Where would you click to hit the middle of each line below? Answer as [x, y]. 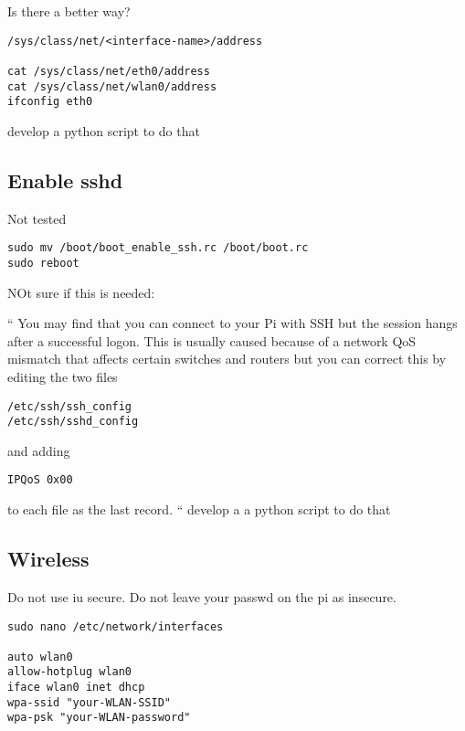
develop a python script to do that [104, 130]
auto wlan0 [40, 657]
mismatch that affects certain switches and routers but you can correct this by [227, 359]
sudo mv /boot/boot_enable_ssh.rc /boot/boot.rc [158, 248]
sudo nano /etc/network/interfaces [116, 626]
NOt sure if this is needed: [81, 292]
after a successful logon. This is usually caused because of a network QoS [212, 340]
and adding [39, 450]
